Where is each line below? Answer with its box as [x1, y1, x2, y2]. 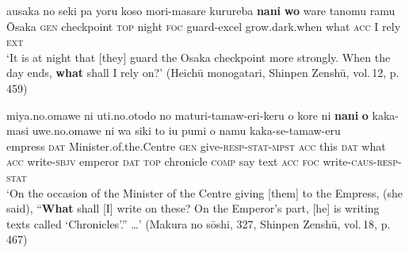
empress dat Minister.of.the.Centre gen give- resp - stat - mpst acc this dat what [6, 137, 386, 154]
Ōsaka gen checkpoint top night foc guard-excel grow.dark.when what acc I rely [6, 17, 401, 34]
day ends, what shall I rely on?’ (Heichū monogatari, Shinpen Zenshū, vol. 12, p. [6, 64, 399, 81]
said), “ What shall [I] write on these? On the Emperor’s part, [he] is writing [6, 200, 380, 217]
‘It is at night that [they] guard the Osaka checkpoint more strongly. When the [6, 48, 391, 65]
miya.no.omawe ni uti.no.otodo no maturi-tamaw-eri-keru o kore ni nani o [6, 106, 369, 123]
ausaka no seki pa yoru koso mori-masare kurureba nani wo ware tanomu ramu [6, 2, 396, 18]
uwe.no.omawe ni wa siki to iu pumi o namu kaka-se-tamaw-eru [32, 122, 341, 139]
